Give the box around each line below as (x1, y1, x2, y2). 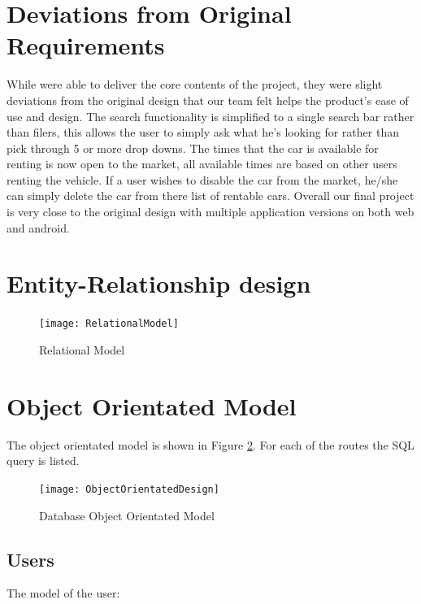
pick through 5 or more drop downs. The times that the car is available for (7, 139, 379, 156)
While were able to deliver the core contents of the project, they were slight (7, 76, 383, 93)
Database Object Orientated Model (39, 506, 215, 524)
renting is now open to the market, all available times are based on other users (7, 155, 397, 172)
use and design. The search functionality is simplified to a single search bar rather (7, 107, 414, 124)
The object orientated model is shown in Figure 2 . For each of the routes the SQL (7, 436, 414, 453)
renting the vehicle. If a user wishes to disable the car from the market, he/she (7, 171, 398, 188)
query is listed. (7, 452, 80, 469)
